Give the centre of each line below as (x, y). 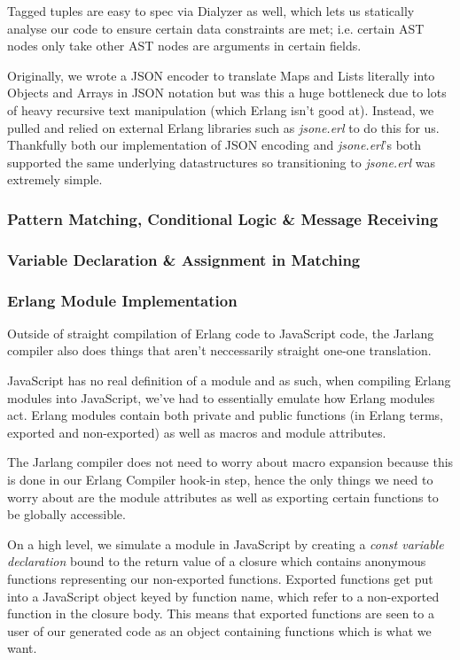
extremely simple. (55, 179)
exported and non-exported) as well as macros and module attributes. (197, 432)
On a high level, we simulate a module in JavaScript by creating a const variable (226, 544)
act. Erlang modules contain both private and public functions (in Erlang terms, (226, 415)
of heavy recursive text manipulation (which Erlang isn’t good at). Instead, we (221, 109)
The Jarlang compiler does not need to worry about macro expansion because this (230, 462)
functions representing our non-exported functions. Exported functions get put (220, 578)
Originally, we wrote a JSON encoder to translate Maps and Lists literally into (221, 75)
